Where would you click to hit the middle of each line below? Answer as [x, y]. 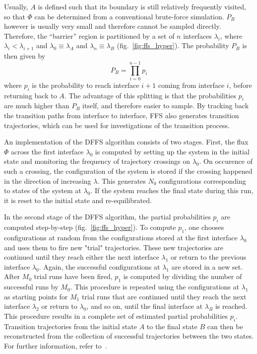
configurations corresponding [202, 180]
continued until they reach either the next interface [82, 257]
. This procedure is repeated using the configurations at [155, 287]
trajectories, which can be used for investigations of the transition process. [117, 125]
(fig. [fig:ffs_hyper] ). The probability [173, 45]
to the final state [172, 326]
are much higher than [37, 106]
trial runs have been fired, [73, 276]
